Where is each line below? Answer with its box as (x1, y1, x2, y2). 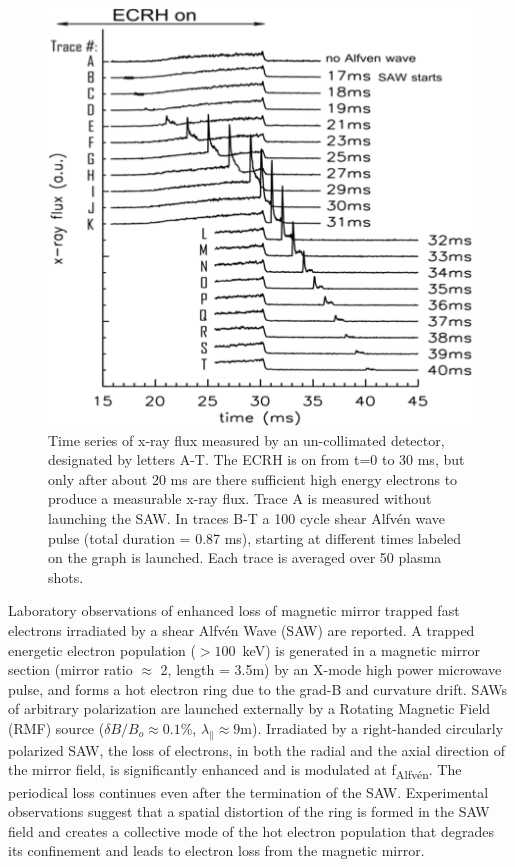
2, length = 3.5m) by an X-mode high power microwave (160, 659, 502, 680)
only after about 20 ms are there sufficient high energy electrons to (48, 468, 458, 489)
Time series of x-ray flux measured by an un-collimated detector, (48, 429, 445, 450)
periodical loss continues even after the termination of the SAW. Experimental (8, 781, 489, 802)
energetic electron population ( (8, 639, 196, 660)
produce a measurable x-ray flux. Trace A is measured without (48, 488, 432, 509)
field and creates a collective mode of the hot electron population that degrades (8, 820, 494, 841)
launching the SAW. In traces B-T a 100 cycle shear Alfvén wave (48, 508, 446, 529)
